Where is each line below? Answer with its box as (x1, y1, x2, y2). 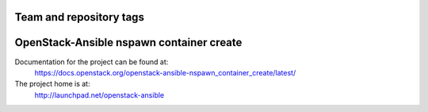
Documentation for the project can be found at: (14, 56, 169, 67)
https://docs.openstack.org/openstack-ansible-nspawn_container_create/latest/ (34, 68, 296, 77)
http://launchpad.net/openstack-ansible (34, 90, 165, 99)
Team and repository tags (14, 10, 144, 24)
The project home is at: (14, 79, 90, 89)
